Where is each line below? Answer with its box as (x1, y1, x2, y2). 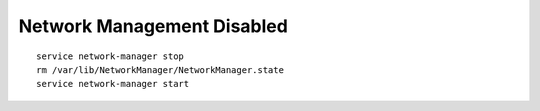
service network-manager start (36, 78, 190, 90)
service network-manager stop (36, 50, 185, 62)
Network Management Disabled (18, 15, 289, 37)
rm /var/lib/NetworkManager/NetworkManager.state (36, 64, 285, 75)
